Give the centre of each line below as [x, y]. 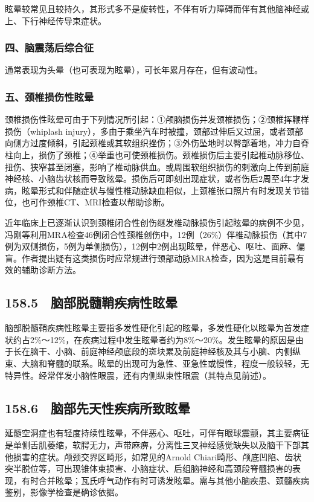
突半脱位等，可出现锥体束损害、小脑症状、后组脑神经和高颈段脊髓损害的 [149, 468]
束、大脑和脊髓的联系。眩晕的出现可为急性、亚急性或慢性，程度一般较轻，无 [157, 363]
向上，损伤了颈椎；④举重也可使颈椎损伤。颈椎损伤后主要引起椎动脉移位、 [161, 155]
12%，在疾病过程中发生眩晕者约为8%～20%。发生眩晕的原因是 [172, 339]
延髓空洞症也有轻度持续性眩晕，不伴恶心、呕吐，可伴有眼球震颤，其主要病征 [157, 433]
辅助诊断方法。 [51, 270]
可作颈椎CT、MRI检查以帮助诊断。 [100, 202]
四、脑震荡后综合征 [50, 47]
